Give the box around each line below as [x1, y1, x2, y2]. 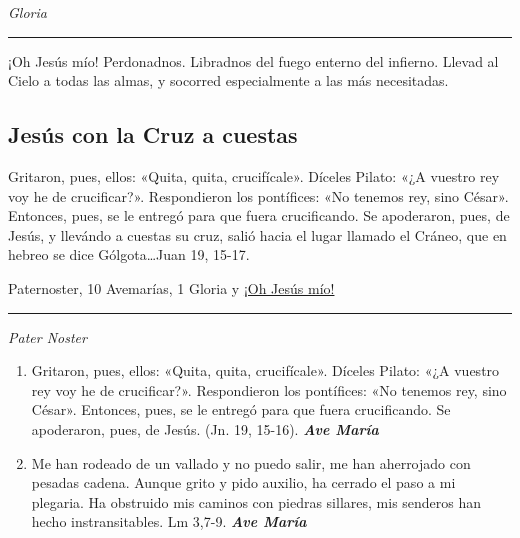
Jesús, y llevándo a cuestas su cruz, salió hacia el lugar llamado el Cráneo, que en [8, 224, 507, 245]
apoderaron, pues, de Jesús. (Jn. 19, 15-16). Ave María [31, 418, 379, 439]
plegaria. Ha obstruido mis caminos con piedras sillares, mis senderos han [31, 491, 482, 512]
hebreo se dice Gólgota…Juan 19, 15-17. [8, 244, 250, 265]
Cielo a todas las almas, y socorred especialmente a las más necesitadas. [8, 70, 449, 91]
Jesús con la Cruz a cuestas [8, 119, 298, 150]
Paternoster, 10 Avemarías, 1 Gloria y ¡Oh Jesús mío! [8, 277, 335, 298]
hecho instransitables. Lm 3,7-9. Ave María [31, 511, 307, 532]
